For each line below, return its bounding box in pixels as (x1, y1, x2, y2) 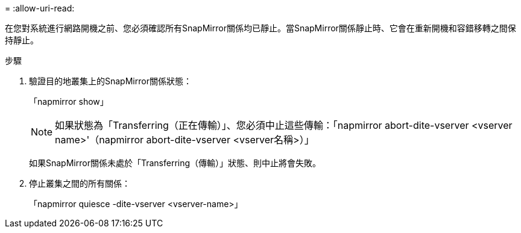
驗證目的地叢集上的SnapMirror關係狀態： (29, 76, 192, 86)
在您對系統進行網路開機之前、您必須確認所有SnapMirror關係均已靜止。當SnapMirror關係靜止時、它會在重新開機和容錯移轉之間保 (5, 23, 516, 33)
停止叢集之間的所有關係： (29, 178, 130, 188)
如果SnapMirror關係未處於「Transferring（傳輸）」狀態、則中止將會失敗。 (29, 158, 321, 168)
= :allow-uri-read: (5, 3, 75, 13)
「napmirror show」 (29, 96, 109, 107)
